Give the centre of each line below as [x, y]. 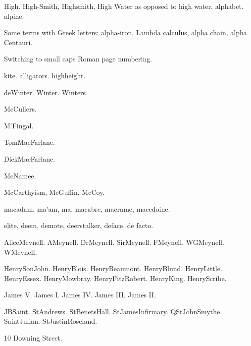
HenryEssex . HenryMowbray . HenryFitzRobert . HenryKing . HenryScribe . [115, 278]
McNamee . [20, 175]
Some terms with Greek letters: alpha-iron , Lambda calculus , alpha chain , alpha [125, 32]
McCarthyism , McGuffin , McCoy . [54, 192]
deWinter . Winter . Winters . [46, 92]
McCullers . [20, 109]
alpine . [14, 16]
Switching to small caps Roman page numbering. [78, 59]
